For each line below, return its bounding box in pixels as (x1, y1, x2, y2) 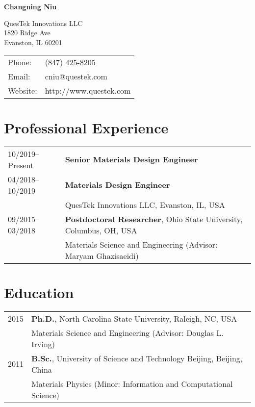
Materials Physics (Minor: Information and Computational (31, 378, 233, 389)
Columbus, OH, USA (65, 224, 137, 236)
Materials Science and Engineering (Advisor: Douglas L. (31, 327, 224, 338)
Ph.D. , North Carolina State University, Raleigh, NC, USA (31, 312, 237, 324)
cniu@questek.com (45, 71, 107, 82)
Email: (8, 71, 30, 82)
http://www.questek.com (45, 85, 131, 97)
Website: (8, 85, 37, 97)
